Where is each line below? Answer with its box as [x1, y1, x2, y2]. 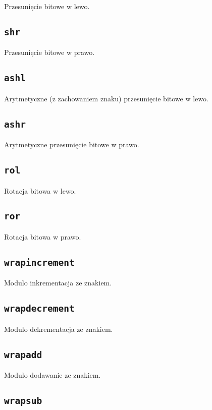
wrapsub [4, 395, 42, 406]
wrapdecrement [4, 303, 75, 314]
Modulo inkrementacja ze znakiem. [4, 277, 112, 288]
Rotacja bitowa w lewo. [4, 185, 76, 196]
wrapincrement [4, 257, 75, 268]
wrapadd [4, 349, 42, 360]
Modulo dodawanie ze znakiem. [4, 370, 101, 380]
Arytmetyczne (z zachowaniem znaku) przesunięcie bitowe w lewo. [4, 93, 208, 103]
